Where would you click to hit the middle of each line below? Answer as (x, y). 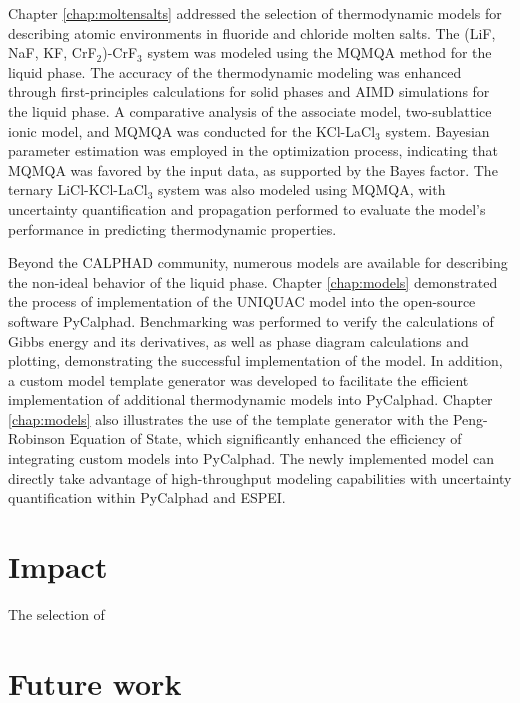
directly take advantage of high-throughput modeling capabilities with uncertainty (260, 477)
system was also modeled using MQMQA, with (302, 189)
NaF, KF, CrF (52, 52)
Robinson (37, 438)
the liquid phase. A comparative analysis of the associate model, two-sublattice (250, 110)
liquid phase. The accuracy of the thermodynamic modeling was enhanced (235, 71)
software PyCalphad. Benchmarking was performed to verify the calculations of (251, 320)
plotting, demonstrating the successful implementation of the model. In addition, (255, 360)
